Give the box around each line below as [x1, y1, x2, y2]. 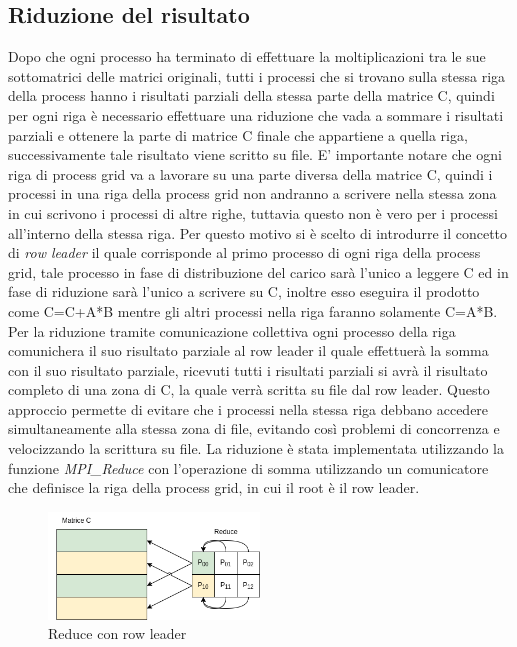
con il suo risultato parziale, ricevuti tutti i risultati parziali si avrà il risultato [8, 359, 488, 380]
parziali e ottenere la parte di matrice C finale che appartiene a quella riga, [8, 124, 468, 145]
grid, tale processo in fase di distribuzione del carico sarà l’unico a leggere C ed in [8, 261, 509, 282]
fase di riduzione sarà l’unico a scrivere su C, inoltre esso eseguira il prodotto [8, 281, 480, 302]
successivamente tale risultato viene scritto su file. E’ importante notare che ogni [8, 144, 502, 165]
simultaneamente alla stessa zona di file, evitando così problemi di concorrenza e [8, 418, 500, 439]
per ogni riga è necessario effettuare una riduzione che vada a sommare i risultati [8, 104, 504, 125]
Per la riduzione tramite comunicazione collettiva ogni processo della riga [8, 320, 456, 341]
